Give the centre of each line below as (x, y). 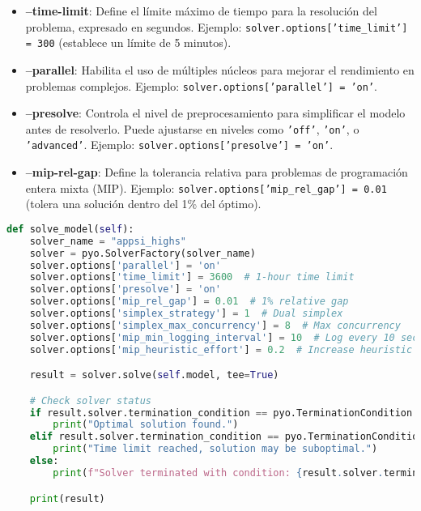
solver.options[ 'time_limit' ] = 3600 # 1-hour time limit (192, 277)
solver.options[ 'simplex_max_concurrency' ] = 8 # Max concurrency (215, 325)
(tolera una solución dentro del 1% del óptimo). (143, 204)
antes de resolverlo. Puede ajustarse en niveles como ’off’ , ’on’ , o (192, 128)
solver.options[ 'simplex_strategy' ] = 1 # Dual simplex (186, 314)
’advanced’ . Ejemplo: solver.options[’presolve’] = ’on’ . (179, 145)
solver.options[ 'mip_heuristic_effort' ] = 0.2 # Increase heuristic (221, 349)
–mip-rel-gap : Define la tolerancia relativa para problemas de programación (217, 172)
